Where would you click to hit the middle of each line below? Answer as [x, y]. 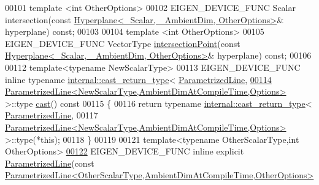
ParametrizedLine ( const [50, 163]
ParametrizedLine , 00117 [52, 115]
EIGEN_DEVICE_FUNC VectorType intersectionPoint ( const [123, 43]
